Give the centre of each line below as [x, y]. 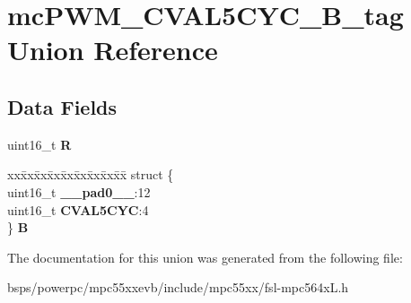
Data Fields [62, 106]
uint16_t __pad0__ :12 [79, 191]
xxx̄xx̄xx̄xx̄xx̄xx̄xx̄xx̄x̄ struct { [91, 174]
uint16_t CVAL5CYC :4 [78, 209]
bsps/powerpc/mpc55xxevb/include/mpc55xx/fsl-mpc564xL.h [178, 287]
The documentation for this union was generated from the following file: [205, 257]
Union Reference [113, 50]
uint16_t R [39, 144]
